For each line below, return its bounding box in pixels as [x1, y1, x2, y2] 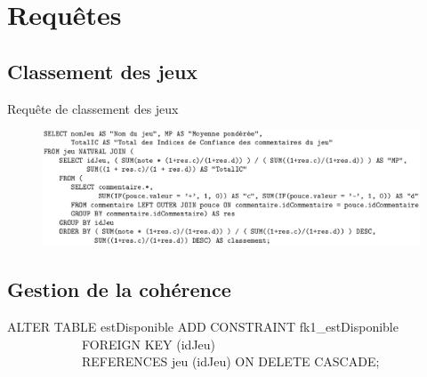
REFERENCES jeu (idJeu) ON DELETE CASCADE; [81, 352, 380, 371]
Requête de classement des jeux [7, 99, 179, 117]
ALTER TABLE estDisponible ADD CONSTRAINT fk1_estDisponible [7, 317, 399, 336]
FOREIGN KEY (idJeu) [81, 334, 216, 353]
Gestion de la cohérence [7, 276, 231, 303]
